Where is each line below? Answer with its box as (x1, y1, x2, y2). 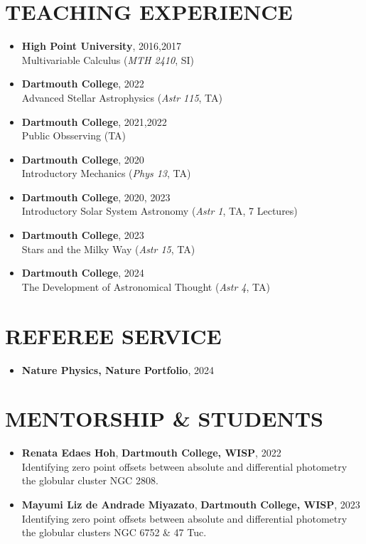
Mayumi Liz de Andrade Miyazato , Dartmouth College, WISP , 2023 (21, 497, 360, 512)
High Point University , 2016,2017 (21, 38, 181, 53)
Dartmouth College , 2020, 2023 (21, 189, 171, 204)
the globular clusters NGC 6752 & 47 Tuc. (21, 525, 207, 540)
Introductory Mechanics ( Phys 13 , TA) (21, 166, 191, 181)
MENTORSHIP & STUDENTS (5, 404, 323, 433)
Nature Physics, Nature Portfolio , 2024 (21, 362, 214, 377)
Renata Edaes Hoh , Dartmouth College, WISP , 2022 (21, 445, 281, 460)
